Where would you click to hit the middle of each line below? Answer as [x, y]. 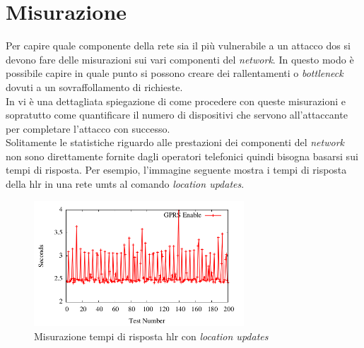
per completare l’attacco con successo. [88, 128]
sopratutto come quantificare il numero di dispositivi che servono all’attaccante [177, 115]
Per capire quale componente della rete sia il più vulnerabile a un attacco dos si [178, 46]
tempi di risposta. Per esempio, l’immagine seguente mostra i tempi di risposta [176, 170]
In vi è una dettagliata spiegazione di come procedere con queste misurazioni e [176, 101]
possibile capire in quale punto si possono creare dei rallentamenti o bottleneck [175, 73]
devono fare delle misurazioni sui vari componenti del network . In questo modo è [180, 59]
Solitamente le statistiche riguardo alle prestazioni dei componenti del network [175, 142]
